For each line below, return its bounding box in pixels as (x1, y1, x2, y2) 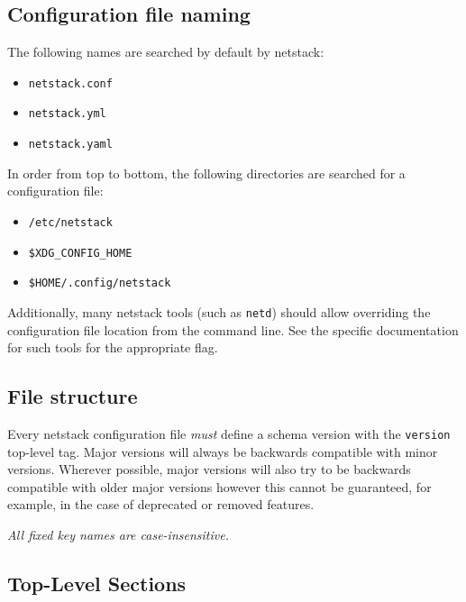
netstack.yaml (28, 138, 113, 151)
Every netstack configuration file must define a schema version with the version (7, 424, 451, 442)
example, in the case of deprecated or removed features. (7, 495, 315, 514)
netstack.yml (28, 107, 106, 121)
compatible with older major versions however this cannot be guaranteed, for (7, 477, 432, 496)
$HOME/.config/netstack (28, 277, 171, 290)
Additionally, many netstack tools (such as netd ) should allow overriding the (7, 302, 431, 321)
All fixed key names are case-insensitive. (7, 525, 229, 543)
